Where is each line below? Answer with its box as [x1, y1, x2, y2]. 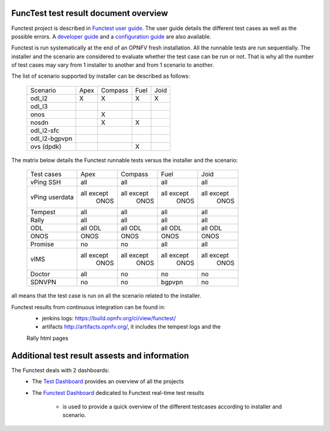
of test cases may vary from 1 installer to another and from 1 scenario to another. [11, 61, 214, 69]
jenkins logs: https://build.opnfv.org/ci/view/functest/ [42, 315, 177, 322]
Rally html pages [26, 334, 68, 342]
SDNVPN [30, 278, 56, 287]
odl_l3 [30, 102, 48, 110]
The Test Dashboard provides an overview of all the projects [32, 378, 185, 385]
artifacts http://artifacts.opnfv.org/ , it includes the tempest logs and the [42, 323, 221, 331]
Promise [30, 240, 54, 249]
